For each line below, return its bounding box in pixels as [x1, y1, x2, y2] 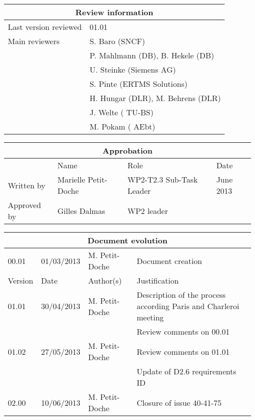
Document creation [136, 255, 202, 266]
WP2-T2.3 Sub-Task [127, 174, 198, 185]
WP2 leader [127, 205, 168, 216]
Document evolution [87, 235, 168, 246]
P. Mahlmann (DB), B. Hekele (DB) [89, 50, 214, 61]
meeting [136, 312, 164, 323]
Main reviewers [8, 35, 60, 47]
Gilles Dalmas [57, 205, 105, 216]
